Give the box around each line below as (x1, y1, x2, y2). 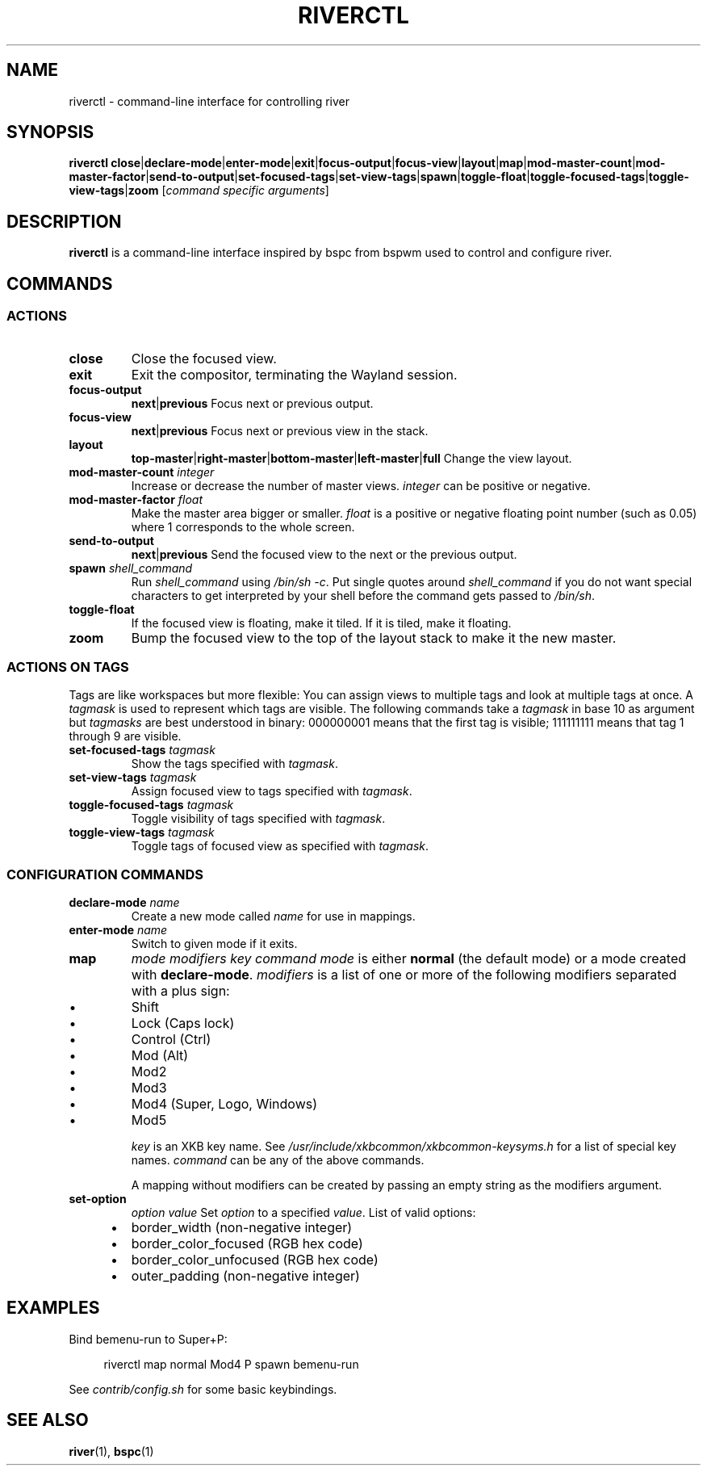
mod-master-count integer (69, 464, 215, 479)
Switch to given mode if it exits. (131, 937, 298, 950)
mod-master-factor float (69, 492, 203, 506)
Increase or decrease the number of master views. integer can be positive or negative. (131, 478, 591, 493)
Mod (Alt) (131, 1047, 189, 1063)
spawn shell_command (69, 560, 193, 575)
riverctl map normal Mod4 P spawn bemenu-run (103, 1357, 359, 1371)
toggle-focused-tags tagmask (69, 798, 234, 812)
